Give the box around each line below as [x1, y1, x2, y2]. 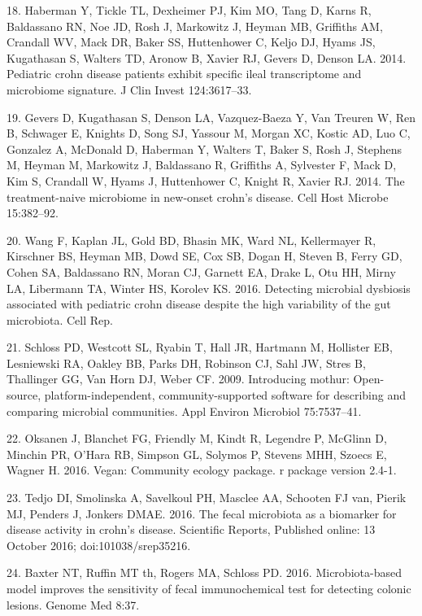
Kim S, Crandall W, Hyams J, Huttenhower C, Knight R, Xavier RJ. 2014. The [7, 172, 405, 189]
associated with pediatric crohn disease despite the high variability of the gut [7, 295, 391, 312]
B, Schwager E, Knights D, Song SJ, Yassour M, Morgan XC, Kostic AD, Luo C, [7, 125, 411, 142]
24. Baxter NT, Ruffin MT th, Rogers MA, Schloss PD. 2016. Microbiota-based [7, 564, 402, 581]
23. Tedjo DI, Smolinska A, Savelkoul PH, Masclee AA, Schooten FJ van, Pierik [7, 489, 407, 506]
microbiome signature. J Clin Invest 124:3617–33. [7, 81, 252, 98]
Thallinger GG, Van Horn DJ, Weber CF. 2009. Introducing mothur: [7, 370, 350, 387]
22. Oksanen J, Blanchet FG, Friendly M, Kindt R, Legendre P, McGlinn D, [7, 430, 387, 447]
